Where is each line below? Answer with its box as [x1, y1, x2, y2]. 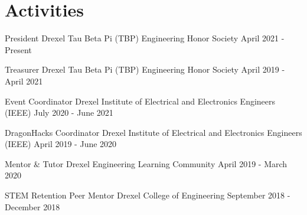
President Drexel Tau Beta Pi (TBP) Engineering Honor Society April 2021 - [5, 32, 285, 44]
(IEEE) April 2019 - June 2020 [5, 138, 117, 150]
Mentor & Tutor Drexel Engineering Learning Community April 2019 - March [5, 157, 288, 170]
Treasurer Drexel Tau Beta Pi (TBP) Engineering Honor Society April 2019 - [5, 63, 285, 76]
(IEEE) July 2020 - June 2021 [5, 106, 113, 119]
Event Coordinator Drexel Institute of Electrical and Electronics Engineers [5, 95, 276, 107]
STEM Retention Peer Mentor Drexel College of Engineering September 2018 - [5, 189, 290, 201]
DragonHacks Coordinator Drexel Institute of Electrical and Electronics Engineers [5, 126, 302, 138]
